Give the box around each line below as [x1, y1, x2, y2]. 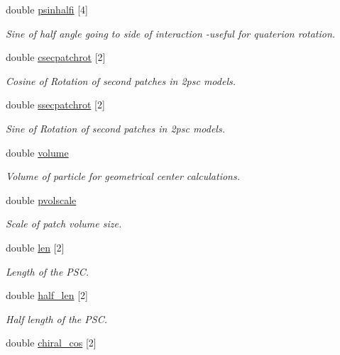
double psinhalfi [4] [6, 2, 89, 16]
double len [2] [6, 240, 65, 254]
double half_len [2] [6, 288, 88, 303]
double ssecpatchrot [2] [6, 97, 105, 112]
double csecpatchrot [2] [6, 50, 106, 64]
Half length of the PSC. [6, 311, 107, 326]
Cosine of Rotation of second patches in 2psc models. [6, 73, 236, 88]
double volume [6, 145, 69, 159]
